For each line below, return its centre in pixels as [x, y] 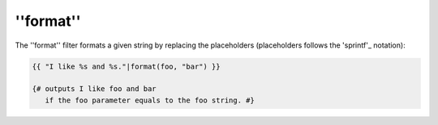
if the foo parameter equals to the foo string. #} [150, 100]
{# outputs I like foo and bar [94, 89]
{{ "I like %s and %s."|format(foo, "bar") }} [126, 66]
